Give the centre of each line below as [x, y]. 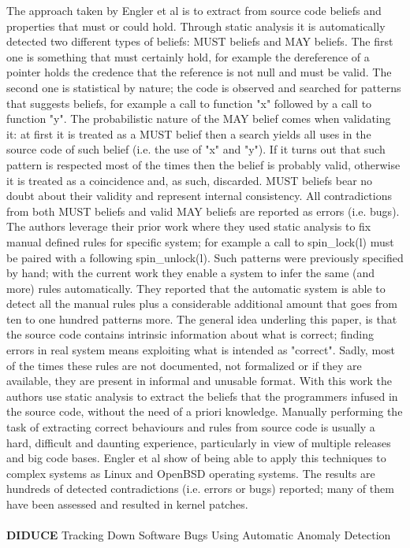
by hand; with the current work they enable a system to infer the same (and [191, 273]
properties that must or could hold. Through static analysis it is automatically [196, 26]
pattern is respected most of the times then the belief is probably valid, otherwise [203, 164]
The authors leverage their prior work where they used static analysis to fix [189, 226]
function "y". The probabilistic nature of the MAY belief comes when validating [199, 118]
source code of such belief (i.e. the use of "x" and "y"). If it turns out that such [196, 149]
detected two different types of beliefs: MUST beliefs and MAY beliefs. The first [200, 41]
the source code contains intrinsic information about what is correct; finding [190, 334]
